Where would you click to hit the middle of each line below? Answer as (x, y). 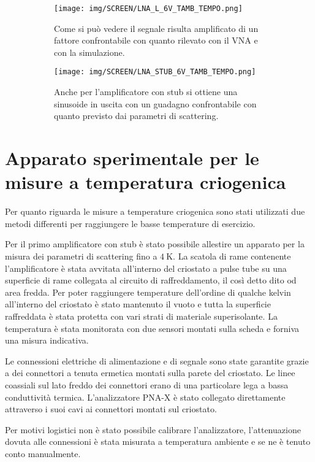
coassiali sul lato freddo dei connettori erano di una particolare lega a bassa (147, 384)
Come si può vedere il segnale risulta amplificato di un (156, 28)
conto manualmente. (43, 453)
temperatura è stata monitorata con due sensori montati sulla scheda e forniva (152, 328)
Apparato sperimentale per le (132, 158)
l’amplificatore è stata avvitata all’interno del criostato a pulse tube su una (146, 268)
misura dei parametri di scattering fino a (81, 256)
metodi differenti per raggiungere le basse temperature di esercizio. (130, 223)
